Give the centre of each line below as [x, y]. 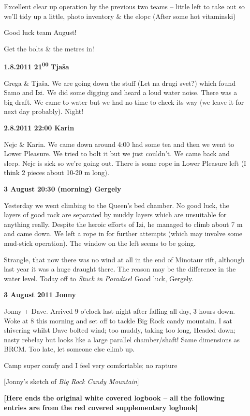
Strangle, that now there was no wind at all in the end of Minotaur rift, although [124, 259]
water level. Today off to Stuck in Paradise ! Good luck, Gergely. [99, 278]
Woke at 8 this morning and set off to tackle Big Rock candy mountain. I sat [118, 320]
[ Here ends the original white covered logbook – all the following [114, 398]
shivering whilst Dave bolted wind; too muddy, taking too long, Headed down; [120, 330]
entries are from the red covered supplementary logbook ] [101, 407]
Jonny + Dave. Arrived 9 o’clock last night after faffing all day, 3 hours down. [119, 311]
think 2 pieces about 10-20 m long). [57, 172]
